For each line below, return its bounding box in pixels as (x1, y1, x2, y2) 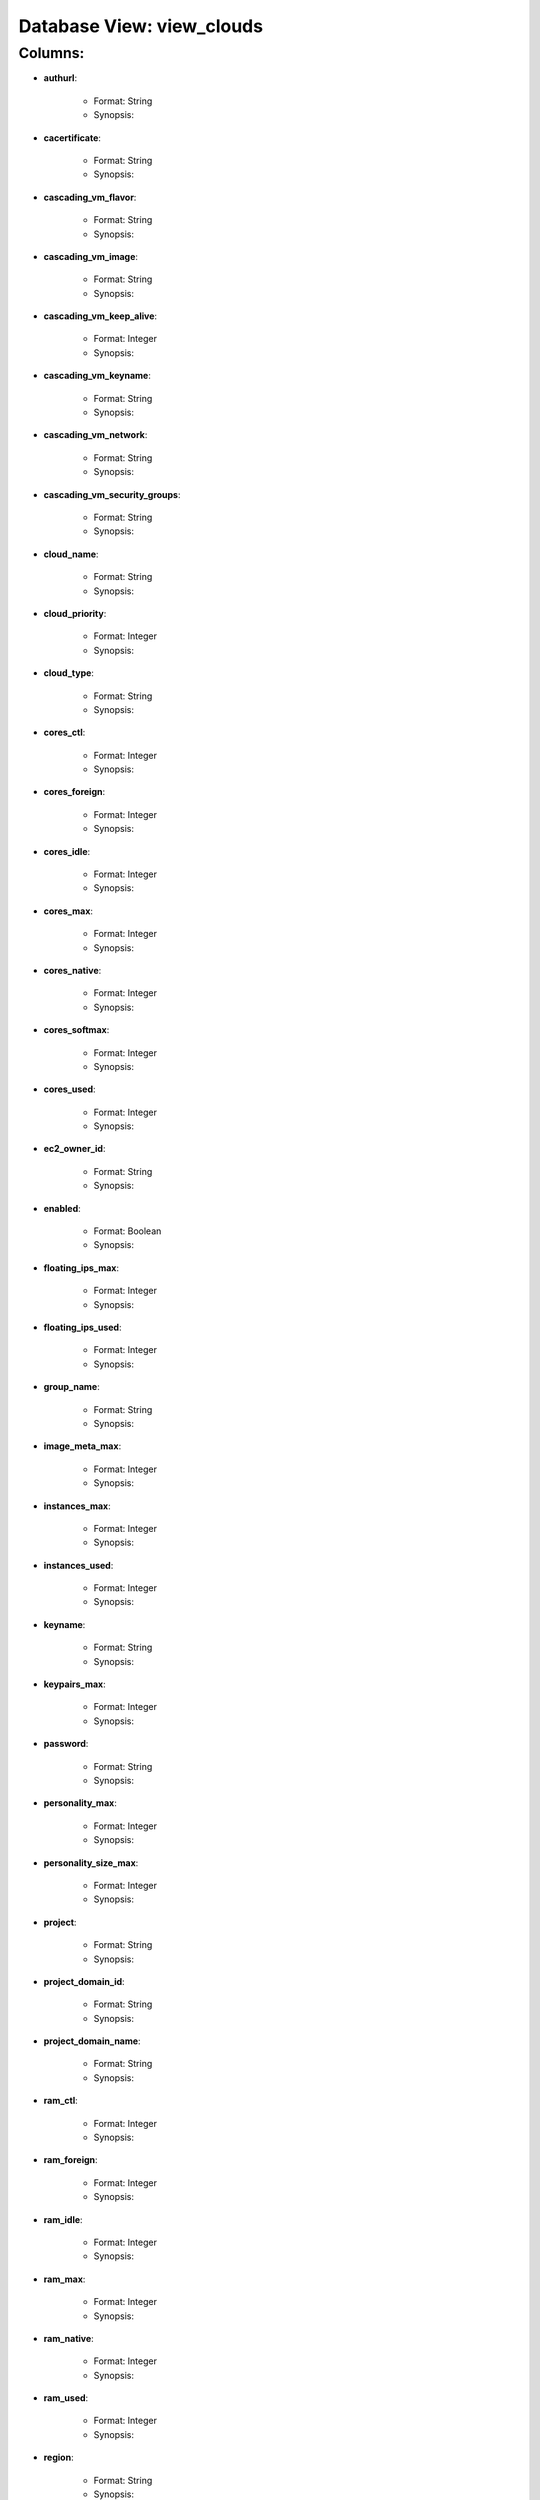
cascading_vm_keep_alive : (43, 310, 158, 322)
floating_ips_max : (43, 1261, 120, 1274)
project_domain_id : (43, 1975, 125, 1987)
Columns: (18, 44, 85, 62)
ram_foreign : (43, 2154, 99, 2166)
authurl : (43, 72, 78, 84)
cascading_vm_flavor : (43, 191, 137, 203)
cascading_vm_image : (43, 250, 139, 262)
